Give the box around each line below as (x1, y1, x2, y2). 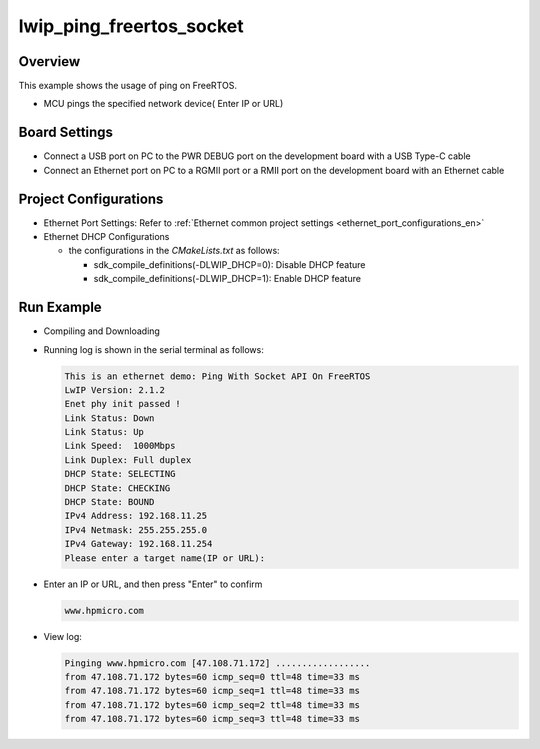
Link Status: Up (64, 426, 145, 438)
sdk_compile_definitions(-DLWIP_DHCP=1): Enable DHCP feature (93, 273, 362, 285)
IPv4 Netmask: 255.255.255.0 (64, 524, 208, 535)
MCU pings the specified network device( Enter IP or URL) (43, 98, 284, 110)
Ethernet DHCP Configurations (43, 231, 170, 243)
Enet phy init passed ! (64, 398, 182, 410)
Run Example (18, 299, 102, 316)
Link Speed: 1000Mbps (64, 440, 176, 452)
